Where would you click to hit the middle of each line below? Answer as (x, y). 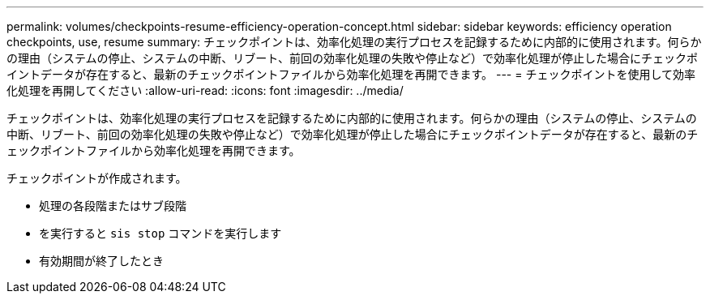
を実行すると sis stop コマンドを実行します (160, 233)
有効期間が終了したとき (101, 261)
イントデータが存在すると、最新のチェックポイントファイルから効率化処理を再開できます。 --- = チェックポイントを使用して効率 (351, 74)
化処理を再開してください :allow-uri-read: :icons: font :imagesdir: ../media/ (205, 90)
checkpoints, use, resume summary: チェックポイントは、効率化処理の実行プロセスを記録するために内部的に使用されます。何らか (354, 42)
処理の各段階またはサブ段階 (113, 206)
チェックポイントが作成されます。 (97, 178)
